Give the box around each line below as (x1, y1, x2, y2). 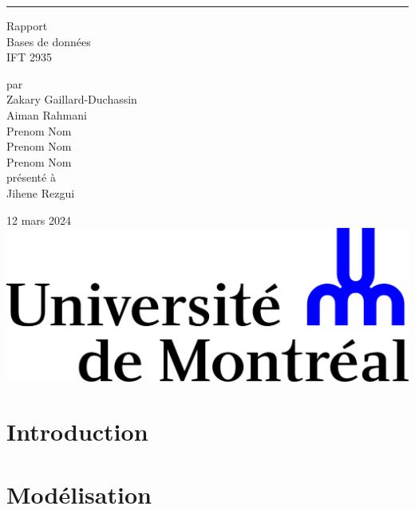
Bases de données (6, 33, 91, 49)
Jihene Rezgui (6, 184, 75, 201)
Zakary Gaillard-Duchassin (6, 91, 137, 108)
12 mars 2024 (6, 211, 71, 228)
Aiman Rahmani (6, 106, 87, 123)
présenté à (6, 169, 56, 186)
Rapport (6, 18, 48, 33)
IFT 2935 (6, 49, 52, 65)
